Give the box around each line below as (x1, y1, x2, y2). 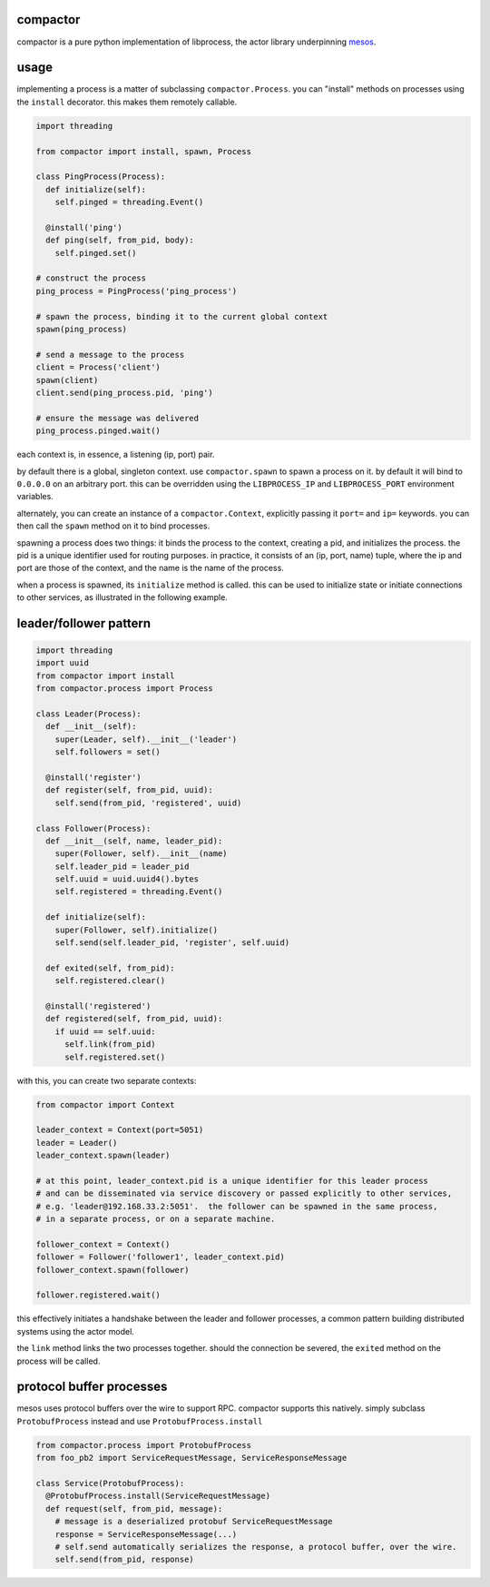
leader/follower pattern (16, 616, 152, 631)
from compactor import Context (35, 1099, 176, 1109)
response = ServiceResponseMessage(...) (54, 1529, 238, 1539)
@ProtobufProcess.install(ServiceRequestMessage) (45, 1491, 271, 1502)
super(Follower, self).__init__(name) (54, 849, 228, 859)
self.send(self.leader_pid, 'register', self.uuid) (54, 938, 290, 948)
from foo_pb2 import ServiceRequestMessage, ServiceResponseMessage (35, 1453, 348, 1464)
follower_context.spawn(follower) (35, 1265, 190, 1275)
